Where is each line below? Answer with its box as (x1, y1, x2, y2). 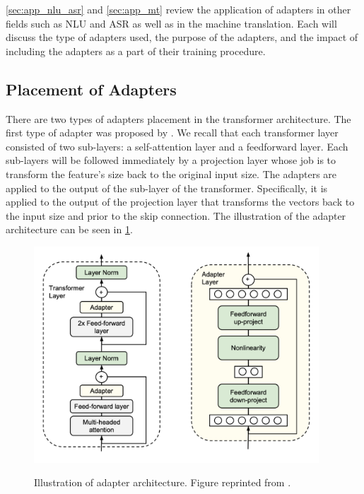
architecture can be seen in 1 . (6, 222, 133, 237)
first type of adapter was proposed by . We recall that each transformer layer (6, 125, 339, 140)
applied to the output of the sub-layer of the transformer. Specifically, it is (6, 180, 328, 195)
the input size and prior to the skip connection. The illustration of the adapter (6, 208, 346, 223)
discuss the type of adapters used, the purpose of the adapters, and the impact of (6, 30, 358, 45)
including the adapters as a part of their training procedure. (6, 43, 266, 58)
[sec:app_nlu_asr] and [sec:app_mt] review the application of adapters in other (6, 2, 351, 16)
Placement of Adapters (6, 78, 177, 100)
